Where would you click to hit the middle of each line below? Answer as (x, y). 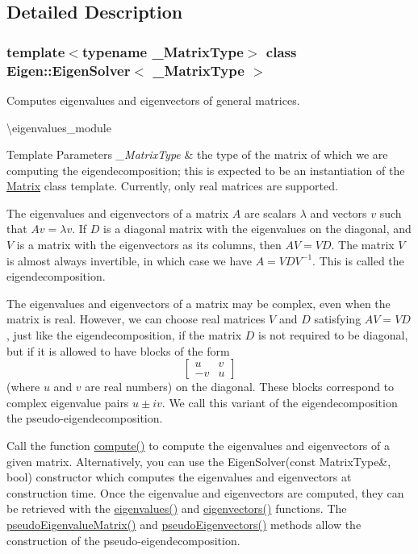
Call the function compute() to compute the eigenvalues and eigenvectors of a (198, 446)
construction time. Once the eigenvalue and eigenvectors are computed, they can (205, 492)
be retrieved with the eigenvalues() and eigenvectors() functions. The (177, 508)
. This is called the (358, 260)
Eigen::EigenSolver (69, 70)
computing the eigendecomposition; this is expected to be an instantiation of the (206, 170)
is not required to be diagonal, (333, 335)
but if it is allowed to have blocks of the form (118, 350)
